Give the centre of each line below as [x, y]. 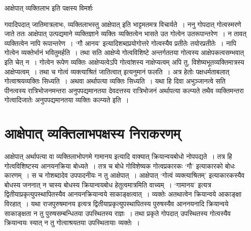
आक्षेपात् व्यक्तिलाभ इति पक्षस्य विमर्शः [49, 8]
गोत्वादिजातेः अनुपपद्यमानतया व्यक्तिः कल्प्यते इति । [67, 100]
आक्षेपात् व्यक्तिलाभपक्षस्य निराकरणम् [92, 133]
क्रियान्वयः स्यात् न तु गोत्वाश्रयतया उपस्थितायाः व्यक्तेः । [72, 223]
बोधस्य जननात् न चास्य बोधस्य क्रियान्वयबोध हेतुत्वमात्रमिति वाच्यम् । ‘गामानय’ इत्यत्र [108, 184]
